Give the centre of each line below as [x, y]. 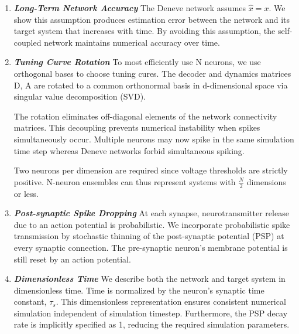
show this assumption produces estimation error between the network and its [152, 19]
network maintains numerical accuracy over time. [132, 42]
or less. [26, 193]
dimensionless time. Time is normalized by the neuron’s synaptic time [139, 290]
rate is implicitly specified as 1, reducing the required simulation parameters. [152, 324]
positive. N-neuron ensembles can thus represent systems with [125, 181]
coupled [28, 42]
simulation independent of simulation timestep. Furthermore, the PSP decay [151, 313]
